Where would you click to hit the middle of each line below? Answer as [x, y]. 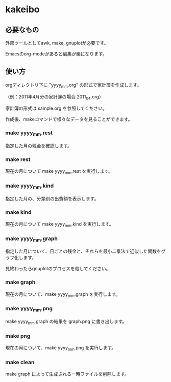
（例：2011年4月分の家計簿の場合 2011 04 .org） [54, 97]
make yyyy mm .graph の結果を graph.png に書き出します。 [66, 322]
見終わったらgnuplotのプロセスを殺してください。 [58, 269]
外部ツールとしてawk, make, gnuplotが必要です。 [57, 43]
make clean [20, 362]
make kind [18, 212]
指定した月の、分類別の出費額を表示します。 [52, 198]
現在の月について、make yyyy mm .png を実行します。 [61, 348]
